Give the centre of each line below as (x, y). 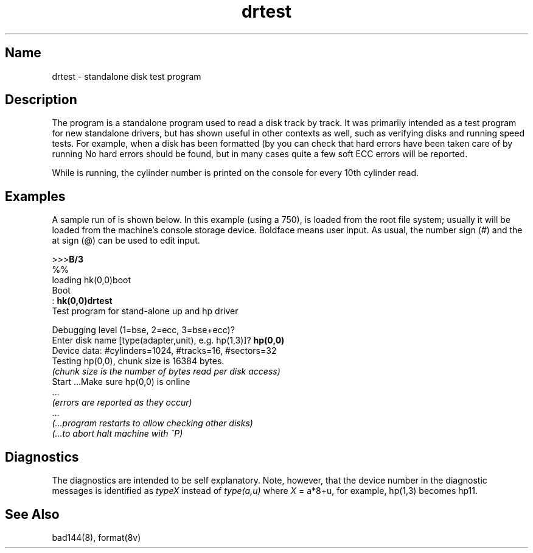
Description (41, 100)
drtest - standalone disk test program (127, 76)
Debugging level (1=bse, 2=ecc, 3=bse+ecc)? (143, 330)
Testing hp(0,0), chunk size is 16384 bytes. (138, 361)
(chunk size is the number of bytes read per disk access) (166, 372)
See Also (32, 514)
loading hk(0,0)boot (92, 280)
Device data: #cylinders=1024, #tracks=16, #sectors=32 (164, 351)
